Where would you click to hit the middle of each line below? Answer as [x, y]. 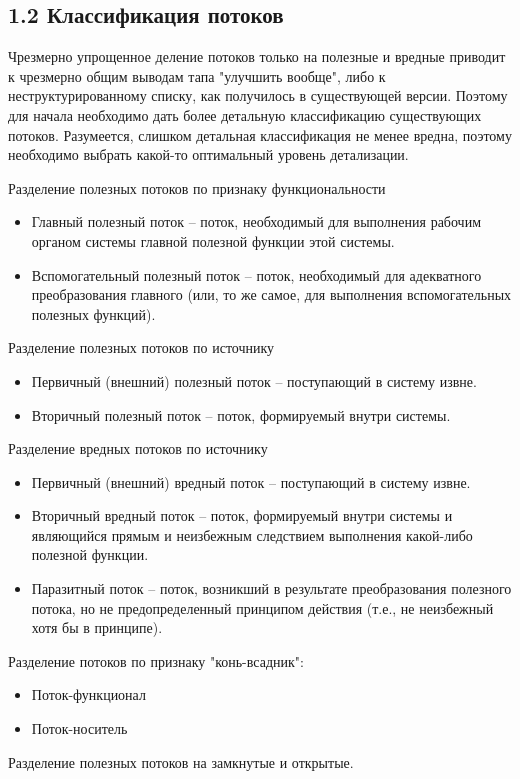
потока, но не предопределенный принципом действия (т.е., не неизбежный [262, 607]
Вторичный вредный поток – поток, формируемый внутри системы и [242, 515]
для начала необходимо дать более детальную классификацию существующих [245, 114]
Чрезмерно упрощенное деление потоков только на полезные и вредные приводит [257, 56]
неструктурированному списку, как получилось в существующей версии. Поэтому [258, 95]
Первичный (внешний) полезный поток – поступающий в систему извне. [254, 380]
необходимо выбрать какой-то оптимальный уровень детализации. [208, 154]
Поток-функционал [88, 694]
